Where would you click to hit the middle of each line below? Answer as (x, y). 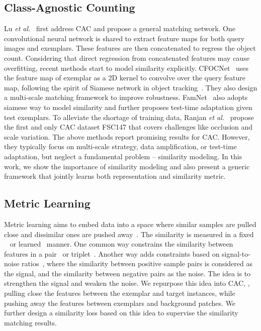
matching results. (30, 322)
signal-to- (236, 253)
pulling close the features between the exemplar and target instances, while (120, 293)
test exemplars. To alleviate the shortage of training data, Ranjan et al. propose (129, 117)
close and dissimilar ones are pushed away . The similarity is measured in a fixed (129, 234)
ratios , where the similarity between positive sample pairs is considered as (137, 263)
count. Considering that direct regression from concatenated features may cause (127, 58)
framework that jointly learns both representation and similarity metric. (115, 176)
